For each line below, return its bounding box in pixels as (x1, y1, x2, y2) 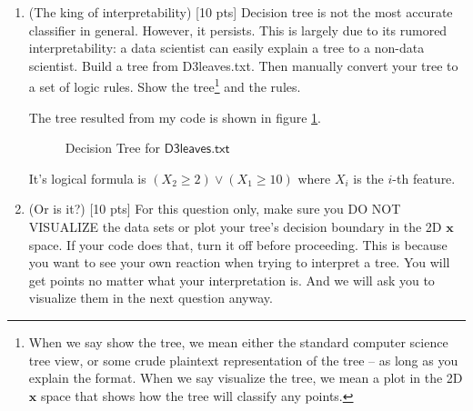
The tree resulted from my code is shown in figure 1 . (28, 107, 321, 126)
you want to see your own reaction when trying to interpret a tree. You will (28, 253, 450, 272)
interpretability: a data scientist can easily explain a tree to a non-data (28, 38, 425, 57)
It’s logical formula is (28, 168, 146, 187)
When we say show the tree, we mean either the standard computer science (28, 332, 448, 351)
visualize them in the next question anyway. (28, 288, 273, 307)
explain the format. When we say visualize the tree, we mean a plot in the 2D (28, 368, 463, 387)
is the (353, 168, 384, 187)
